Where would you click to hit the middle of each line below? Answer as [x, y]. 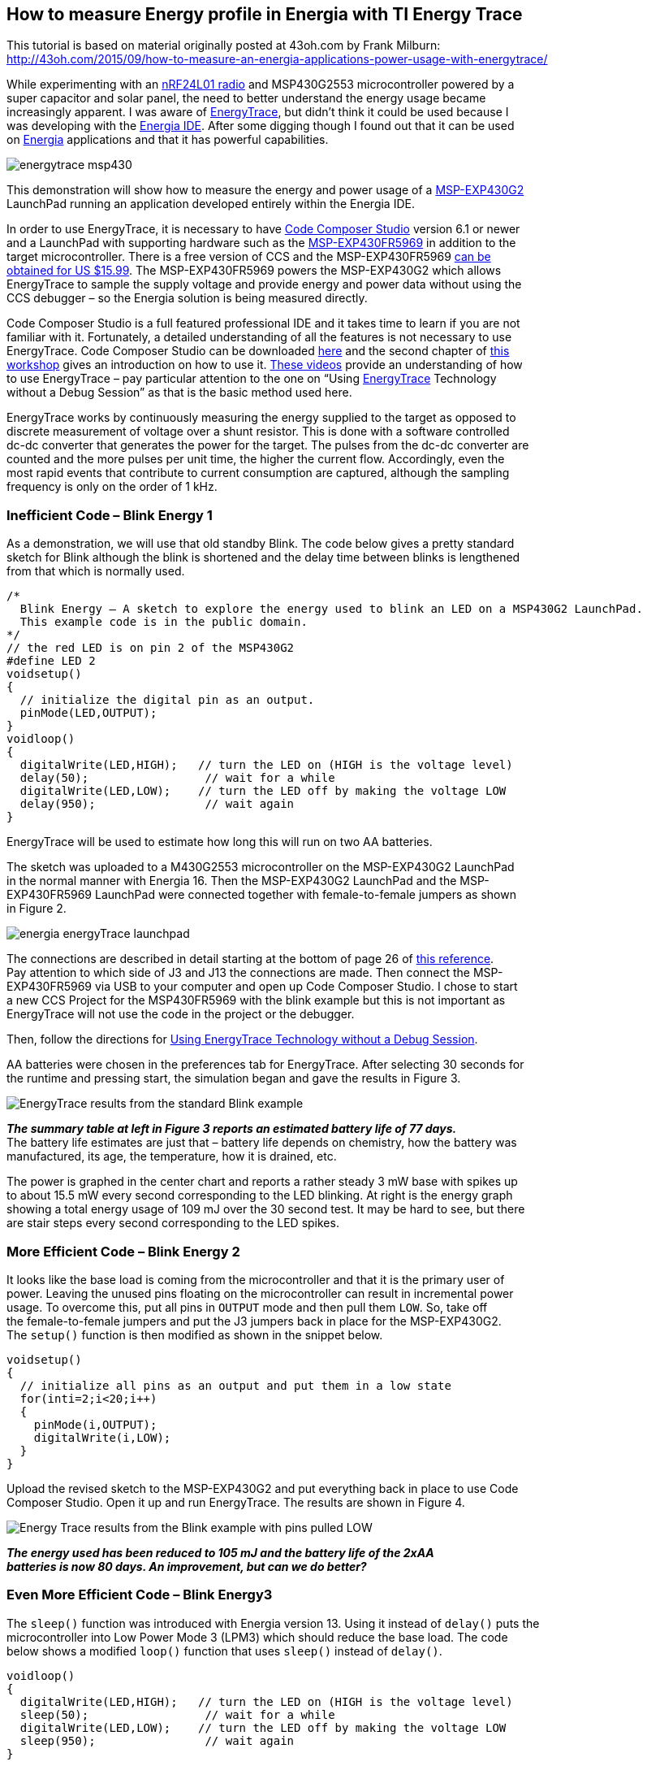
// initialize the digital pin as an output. [167, 700]
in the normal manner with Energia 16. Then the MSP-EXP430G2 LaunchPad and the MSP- [248, 881]
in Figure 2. [37, 909]
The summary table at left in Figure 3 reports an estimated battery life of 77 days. [232, 1129]
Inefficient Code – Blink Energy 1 [110, 515]
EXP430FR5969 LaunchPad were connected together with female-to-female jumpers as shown [261, 895]
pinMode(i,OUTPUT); [95, 1424]
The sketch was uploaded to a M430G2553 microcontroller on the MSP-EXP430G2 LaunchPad [261, 867]
